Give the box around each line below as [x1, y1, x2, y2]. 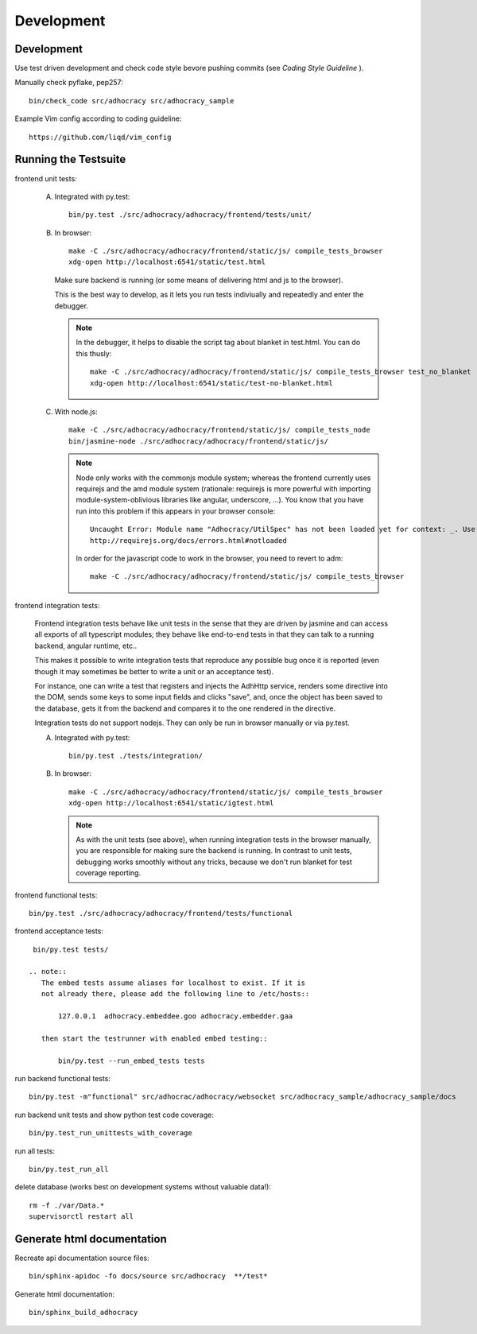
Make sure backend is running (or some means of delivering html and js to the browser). [54, 275, 343, 285]
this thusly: [76, 348, 112, 358]
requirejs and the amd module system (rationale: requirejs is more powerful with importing [76, 483, 371, 493]
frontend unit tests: [14, 173, 77, 183]
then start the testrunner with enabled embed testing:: [41, 1033, 268, 1043]
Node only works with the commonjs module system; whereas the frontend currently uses [76, 473, 371, 483]
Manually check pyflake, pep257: [14, 78, 123, 87]
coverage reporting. [76, 868, 142, 878]
